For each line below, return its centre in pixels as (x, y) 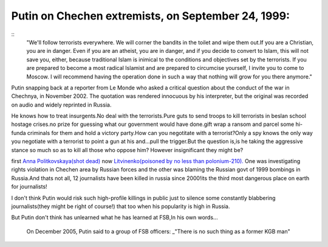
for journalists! (29, 187)
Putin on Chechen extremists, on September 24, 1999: (151, 16)
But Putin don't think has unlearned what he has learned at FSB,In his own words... (114, 217)
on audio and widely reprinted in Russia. (61, 105)
